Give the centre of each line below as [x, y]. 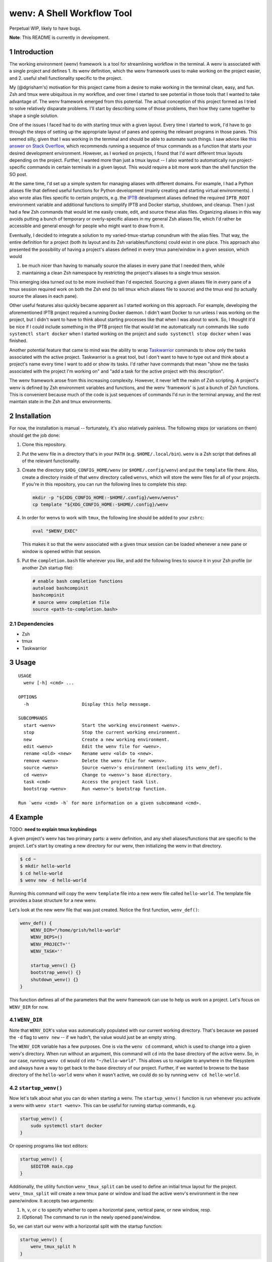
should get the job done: [35, 435]
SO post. [18, 174]
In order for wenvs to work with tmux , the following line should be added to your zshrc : [113, 518]
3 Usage [23, 663]
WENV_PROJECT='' [50, 944]
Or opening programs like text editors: [49, 1146]
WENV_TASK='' [47, 951]
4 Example [26, 817]
